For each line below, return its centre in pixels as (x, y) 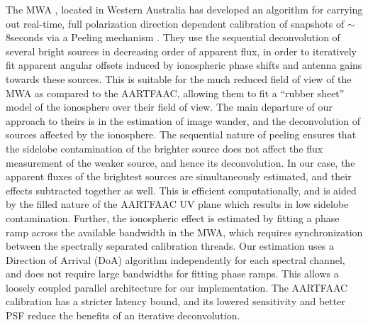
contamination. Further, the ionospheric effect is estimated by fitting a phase (173, 217)
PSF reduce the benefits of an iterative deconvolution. (123, 315)
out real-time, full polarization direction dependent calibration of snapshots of (175, 23)
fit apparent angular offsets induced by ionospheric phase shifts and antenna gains (184, 65)
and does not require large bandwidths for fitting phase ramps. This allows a (172, 274)
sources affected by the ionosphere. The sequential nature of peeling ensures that (181, 134)
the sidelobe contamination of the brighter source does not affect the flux (165, 148)
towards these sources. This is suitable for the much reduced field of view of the (179, 78)
